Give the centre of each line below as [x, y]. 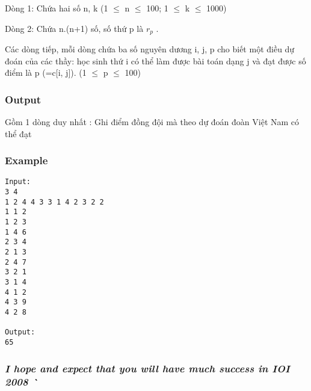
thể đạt [18, 133]
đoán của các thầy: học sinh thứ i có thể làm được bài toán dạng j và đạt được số [155, 60]
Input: [18, 182]
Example [26, 160]
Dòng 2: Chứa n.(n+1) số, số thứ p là [74, 28]
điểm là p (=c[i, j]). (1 [46, 72]
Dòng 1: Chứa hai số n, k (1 [57, 8]
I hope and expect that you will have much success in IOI [147, 368]
